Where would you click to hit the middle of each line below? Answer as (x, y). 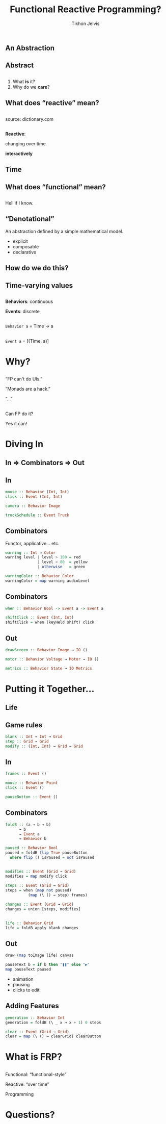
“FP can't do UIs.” (24, 379)
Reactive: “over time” (27, 1084)
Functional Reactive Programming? (86, 9)
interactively (19, 154)
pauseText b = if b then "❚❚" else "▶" (48, 965)
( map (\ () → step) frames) (58, 895)
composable (26, 246)
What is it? (24, 81)
